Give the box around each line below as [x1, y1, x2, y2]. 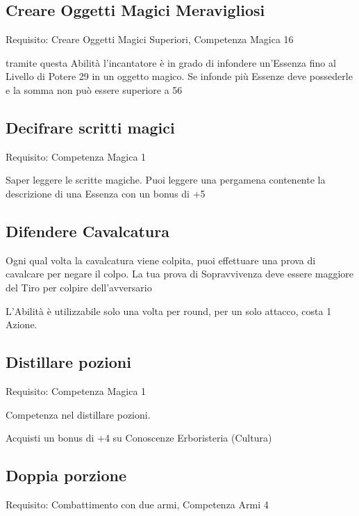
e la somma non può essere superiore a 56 [6, 82, 183, 97]
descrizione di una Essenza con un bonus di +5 [6, 186, 206, 200]
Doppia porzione [6, 465, 127, 486]
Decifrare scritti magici [6, 116, 175, 138]
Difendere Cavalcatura [6, 220, 169, 241]
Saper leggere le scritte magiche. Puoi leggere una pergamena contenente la [6, 172, 326, 187]
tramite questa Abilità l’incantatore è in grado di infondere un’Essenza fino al [6, 55, 336, 70]
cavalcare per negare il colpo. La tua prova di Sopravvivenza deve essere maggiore [6, 266, 354, 281]
